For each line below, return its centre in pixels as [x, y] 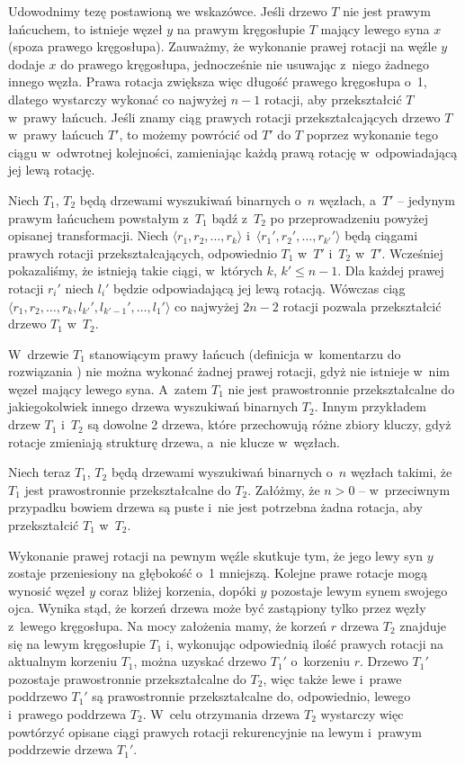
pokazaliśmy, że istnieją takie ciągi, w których [135, 270]
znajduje [423, 625]
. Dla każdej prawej [391, 270]
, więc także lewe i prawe [332, 678]
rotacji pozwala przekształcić [362, 306]
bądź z [230, 217]
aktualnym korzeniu [63, 661]
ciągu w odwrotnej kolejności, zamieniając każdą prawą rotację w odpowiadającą [233, 152]
